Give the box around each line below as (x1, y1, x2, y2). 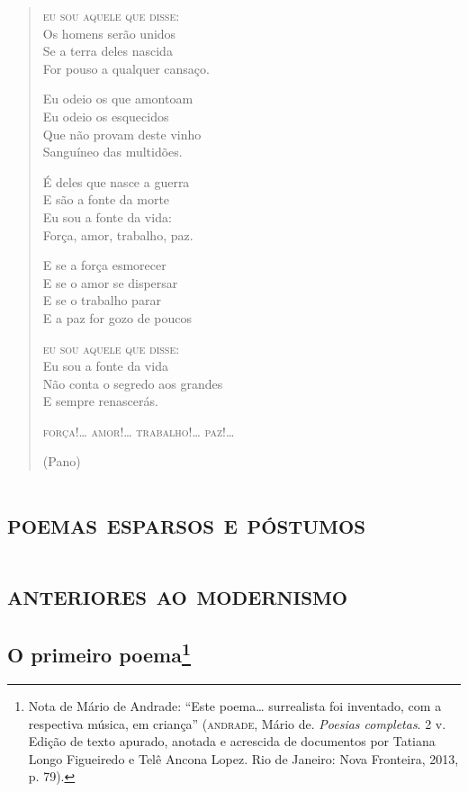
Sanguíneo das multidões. (42, 142, 183, 161)
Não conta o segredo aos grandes (42, 373, 223, 392)
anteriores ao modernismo (7, 575, 348, 612)
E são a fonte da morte (42, 190, 170, 209)
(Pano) (42, 452, 81, 471)
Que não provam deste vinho (42, 124, 202, 143)
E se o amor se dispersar (42, 273, 178, 292)
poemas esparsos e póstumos (7, 505, 365, 542)
